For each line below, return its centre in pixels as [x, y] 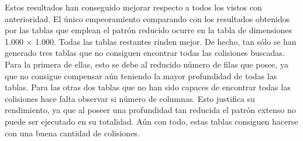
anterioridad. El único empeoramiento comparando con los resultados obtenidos [147, 18]
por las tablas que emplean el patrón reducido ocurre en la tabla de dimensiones [148, 30]
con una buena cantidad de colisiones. [72, 133]
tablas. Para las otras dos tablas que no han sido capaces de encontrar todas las [148, 87]
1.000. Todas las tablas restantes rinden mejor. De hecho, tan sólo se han [166, 41]
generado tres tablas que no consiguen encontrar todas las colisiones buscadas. [145, 53]
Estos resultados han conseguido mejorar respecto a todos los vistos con [133, 7]
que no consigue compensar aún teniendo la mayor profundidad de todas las [141, 75]
